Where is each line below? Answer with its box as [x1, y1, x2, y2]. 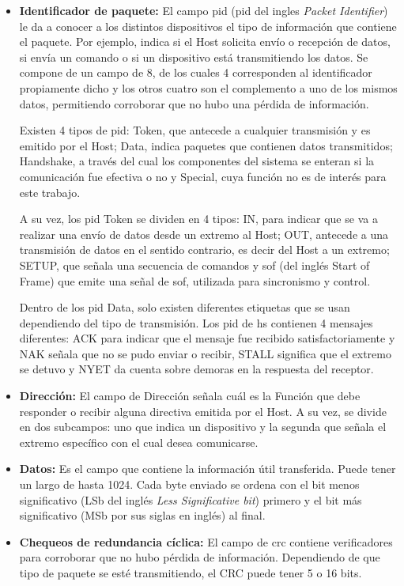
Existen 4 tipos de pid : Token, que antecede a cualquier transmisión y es [19, 122, 371, 138]
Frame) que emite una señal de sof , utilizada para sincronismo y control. [19, 272, 371, 289]
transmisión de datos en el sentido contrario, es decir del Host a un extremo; [19, 241, 390, 258]
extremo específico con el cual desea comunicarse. [19, 433, 259, 450]
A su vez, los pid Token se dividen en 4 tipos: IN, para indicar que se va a [19, 210, 378, 227]
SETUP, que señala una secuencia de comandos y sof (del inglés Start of [19, 256, 370, 273]
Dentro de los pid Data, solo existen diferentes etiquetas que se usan [19, 299, 350, 316]
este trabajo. [19, 183, 81, 200]
